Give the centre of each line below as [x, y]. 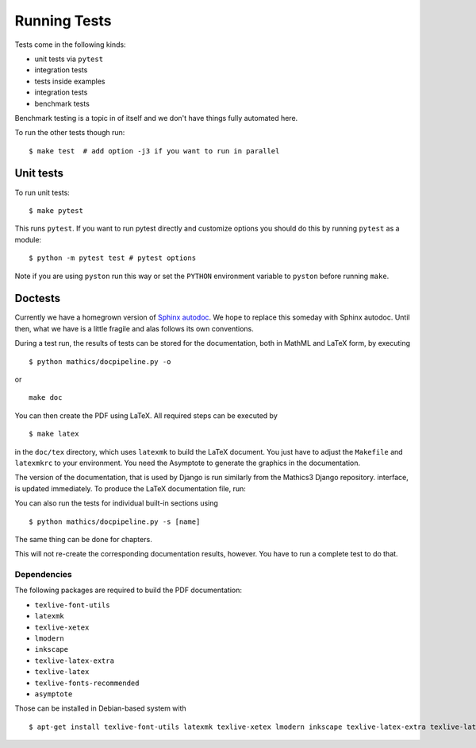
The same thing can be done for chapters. [83, 539]
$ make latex [54, 434]
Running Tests [63, 21]
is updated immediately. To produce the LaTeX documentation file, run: [130, 488]
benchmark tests [62, 103]
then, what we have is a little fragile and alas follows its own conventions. [134, 328]
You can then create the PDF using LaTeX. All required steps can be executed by [146, 415]
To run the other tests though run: [70, 133]
